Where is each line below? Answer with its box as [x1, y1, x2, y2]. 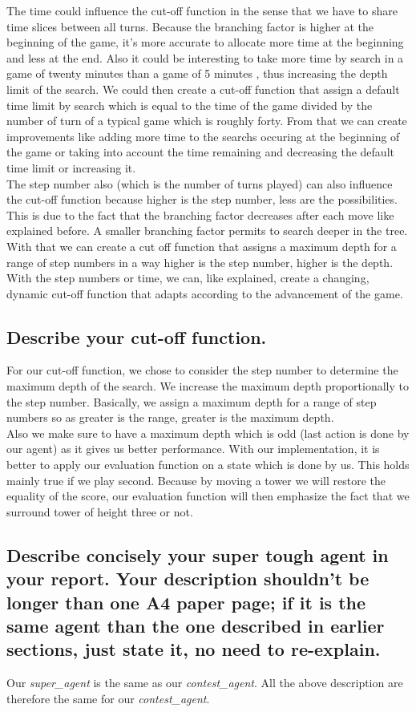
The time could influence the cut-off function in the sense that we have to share [6, 2, 398, 18]
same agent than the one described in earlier [6, 613, 385, 637]
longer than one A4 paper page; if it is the [6, 589, 366, 614]
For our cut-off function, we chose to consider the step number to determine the [6, 362, 398, 378]
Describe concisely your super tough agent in [6, 542, 389, 567]
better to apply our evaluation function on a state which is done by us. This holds [6, 456, 410, 473]
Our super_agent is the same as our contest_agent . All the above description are [6, 674, 403, 691]
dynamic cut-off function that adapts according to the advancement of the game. [6, 285, 403, 301]
